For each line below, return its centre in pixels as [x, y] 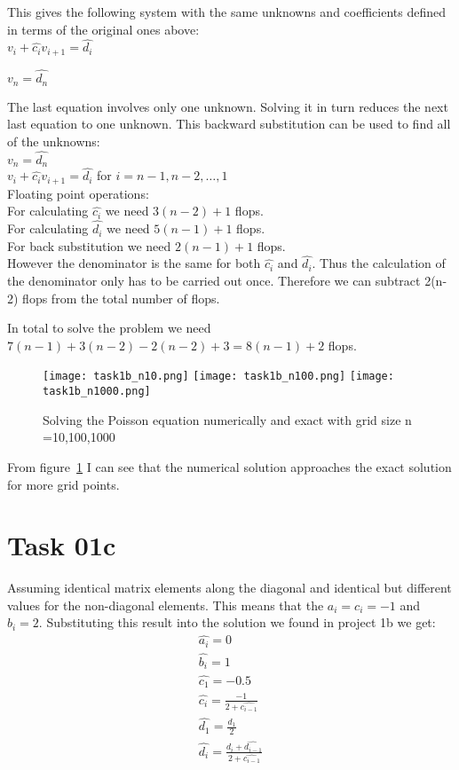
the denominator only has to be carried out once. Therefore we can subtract [214, 281]
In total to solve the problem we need [109, 328]
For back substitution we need [89, 245]
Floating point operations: [78, 193]
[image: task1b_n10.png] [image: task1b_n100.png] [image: [218, 377]
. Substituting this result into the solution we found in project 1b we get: [237, 622]
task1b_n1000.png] [97, 392]
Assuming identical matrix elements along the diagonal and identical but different [229, 588]
